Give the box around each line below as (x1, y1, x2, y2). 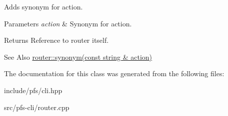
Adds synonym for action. (4, 1, 83, 11)
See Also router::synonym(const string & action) (4, 51, 152, 62)
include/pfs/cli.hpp (4, 85, 62, 95)
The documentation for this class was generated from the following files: (4, 68, 224, 79)
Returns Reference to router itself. (4, 35, 109, 45)
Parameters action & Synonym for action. (4, 18, 132, 28)
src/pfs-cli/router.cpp (4, 102, 69, 112)
